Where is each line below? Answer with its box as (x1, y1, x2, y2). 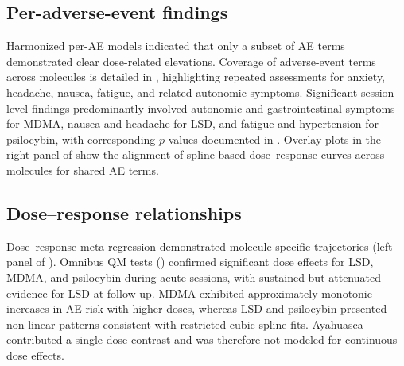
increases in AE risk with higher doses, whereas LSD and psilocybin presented (6, 300, 387, 317)
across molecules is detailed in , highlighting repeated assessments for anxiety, (6, 68, 385, 85)
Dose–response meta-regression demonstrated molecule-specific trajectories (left (6, 237, 393, 254)
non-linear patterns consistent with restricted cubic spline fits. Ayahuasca (6, 315, 363, 332)
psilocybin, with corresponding (6, 130, 156, 147)
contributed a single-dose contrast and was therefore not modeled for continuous (6, 331, 398, 348)
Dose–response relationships (6, 200, 242, 225)
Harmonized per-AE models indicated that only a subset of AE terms (6, 37, 345, 54)
